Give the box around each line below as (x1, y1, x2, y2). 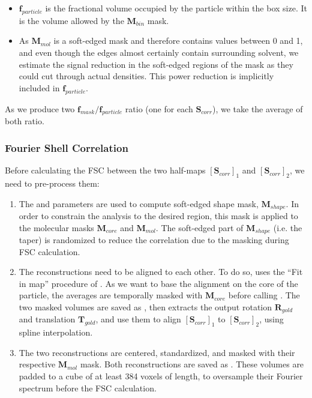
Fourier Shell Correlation (5, 140, 128, 155)
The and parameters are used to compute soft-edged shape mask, (19, 197, 259, 210)
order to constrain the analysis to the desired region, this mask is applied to (19, 210, 298, 222)
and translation (19, 313, 76, 325)
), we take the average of (212, 102, 303, 115)
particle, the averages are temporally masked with (19, 289, 203, 301)
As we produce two (5, 102, 75, 115)
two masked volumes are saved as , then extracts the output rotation (19, 301, 272, 313)
